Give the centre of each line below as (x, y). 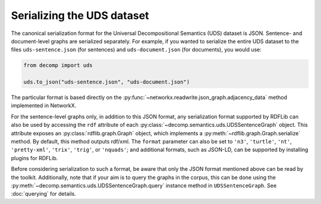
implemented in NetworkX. (44, 106)
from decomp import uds (58, 66)
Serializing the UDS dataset (80, 15)
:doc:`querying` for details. (44, 194)
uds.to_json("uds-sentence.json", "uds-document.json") (107, 82)
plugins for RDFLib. (34, 158)
